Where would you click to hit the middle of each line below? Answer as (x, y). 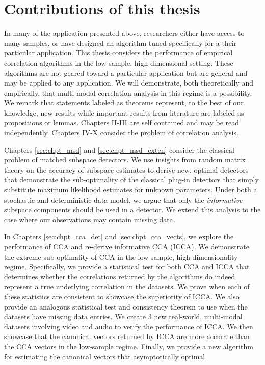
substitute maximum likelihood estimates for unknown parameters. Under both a (131, 190)
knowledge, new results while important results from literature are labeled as (124, 112)
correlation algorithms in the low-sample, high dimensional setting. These (119, 62)
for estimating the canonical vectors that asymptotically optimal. (106, 356)
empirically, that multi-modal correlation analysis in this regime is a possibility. (128, 92)
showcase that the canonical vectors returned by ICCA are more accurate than (127, 336)
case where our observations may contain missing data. (90, 219)
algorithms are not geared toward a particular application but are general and (126, 73)
